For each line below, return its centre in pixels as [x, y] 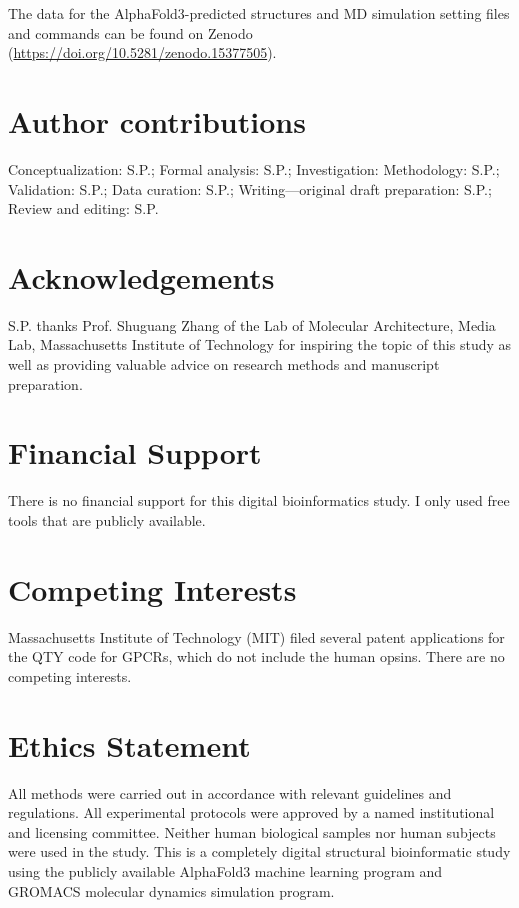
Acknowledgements [141, 276]
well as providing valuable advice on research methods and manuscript [224, 364]
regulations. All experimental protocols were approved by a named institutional [251, 812]
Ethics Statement [129, 744]
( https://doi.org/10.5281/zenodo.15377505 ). [142, 52]
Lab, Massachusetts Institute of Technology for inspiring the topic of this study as [260, 344]
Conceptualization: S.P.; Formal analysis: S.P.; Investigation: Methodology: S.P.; [254, 168]
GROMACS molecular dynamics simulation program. [171, 890]
